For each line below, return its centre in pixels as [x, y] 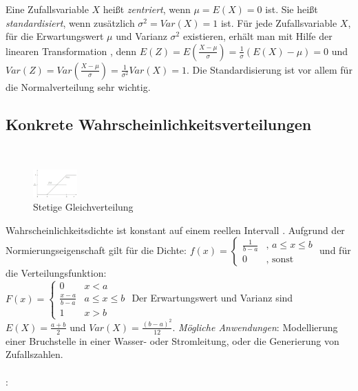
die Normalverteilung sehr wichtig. [78, 86]
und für [335, 250]
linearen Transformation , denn [71, 51]
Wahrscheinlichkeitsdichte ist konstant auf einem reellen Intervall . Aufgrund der [175, 230]
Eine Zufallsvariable [47, 9]
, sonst [280, 260]
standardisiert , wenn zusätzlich [70, 22]
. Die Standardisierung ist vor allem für [270, 69]
